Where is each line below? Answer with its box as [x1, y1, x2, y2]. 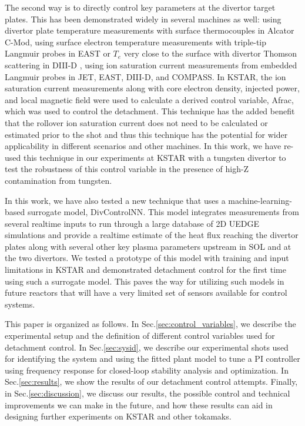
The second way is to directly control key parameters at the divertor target [5, 1, 276, 13]
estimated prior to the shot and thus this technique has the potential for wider [5, 128, 288, 140]
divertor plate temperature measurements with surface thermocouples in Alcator [5, 24, 294, 37]
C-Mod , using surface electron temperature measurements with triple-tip [5, 35, 267, 48]
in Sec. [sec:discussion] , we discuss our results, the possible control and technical [5, 387, 290, 399]
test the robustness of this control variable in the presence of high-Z [5, 163, 249, 175]
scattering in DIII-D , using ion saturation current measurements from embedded [5, 58, 297, 71]
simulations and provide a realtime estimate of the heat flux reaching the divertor [5, 229, 299, 241]
